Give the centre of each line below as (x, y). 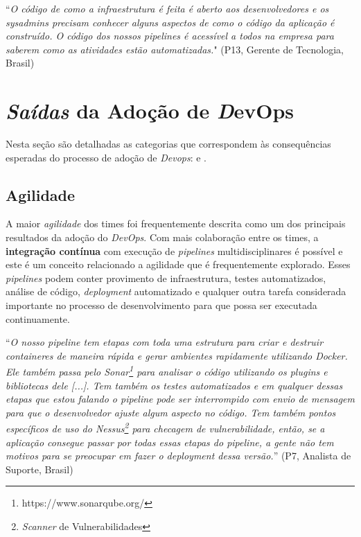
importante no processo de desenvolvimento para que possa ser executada (161, 305)
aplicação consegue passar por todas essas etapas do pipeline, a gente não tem (170, 442)
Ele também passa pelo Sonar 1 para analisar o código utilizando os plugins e (167, 371)
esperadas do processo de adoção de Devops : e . (106, 157)
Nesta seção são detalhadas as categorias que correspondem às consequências (168, 144)
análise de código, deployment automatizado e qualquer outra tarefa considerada (176, 291)
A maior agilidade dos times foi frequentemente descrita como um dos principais (176, 223)
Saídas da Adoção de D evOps (150, 111)
